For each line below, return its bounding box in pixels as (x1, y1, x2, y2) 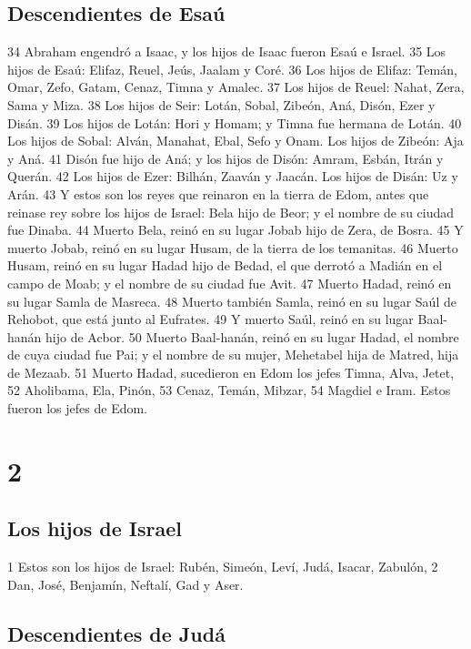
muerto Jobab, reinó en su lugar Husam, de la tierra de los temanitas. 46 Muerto (7, 238, 458, 257)
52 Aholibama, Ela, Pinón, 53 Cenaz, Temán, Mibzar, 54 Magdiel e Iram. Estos (7, 380, 451, 400)
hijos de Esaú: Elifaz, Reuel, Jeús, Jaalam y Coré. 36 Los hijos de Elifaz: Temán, (7, 59, 457, 78)
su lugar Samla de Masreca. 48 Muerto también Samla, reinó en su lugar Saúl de (7, 291, 456, 310)
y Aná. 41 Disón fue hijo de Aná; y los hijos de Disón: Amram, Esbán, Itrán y (7, 148, 444, 167)
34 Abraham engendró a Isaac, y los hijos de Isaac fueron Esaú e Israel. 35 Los (7, 42, 446, 61)
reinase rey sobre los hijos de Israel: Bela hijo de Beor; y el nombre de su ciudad (7, 202, 455, 221)
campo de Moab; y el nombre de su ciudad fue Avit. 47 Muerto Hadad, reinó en (7, 273, 452, 292)
